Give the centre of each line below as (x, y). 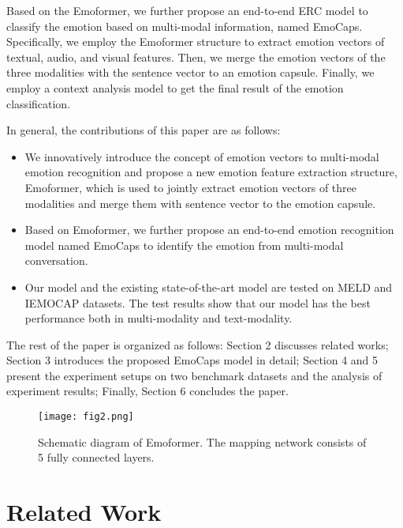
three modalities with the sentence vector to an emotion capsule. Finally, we (190, 72)
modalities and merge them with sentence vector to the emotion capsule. (200, 203)
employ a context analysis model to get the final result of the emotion (175, 87)
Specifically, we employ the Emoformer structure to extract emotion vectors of (196, 41)
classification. (39, 103)
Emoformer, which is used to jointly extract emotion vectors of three (191, 187)
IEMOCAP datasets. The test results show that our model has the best (198, 302)
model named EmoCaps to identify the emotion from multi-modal (184, 245)
